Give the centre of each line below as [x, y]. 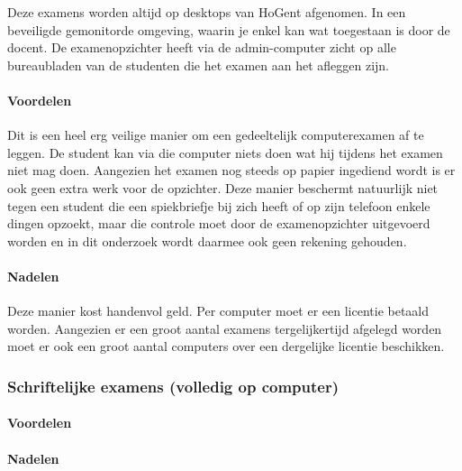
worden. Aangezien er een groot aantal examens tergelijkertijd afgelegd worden [225, 328]
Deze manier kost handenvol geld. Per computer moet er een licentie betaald [218, 311]
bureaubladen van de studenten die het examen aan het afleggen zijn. [199, 65]
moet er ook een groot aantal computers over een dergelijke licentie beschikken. [226, 346]
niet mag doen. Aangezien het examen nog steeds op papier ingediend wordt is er [231, 170]
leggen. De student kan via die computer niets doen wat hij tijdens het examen [225, 152]
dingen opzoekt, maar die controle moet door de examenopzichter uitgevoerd [219, 223]
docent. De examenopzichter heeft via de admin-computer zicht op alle [202, 47]
